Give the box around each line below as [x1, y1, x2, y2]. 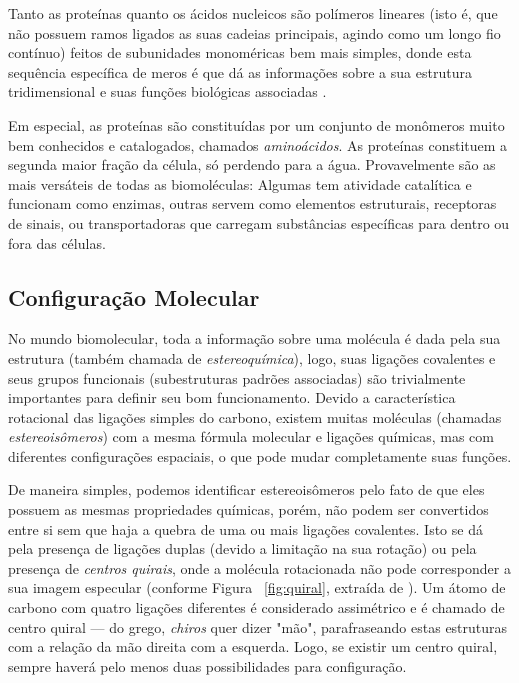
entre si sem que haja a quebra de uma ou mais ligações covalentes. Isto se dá [8, 518, 483, 539]
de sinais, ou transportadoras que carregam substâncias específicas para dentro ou [8, 212, 510, 233]
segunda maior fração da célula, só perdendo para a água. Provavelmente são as [8, 154, 496, 175]
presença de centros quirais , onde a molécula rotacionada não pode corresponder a [8, 557, 511, 578]
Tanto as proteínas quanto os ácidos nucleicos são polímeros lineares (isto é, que [8, 3, 498, 23]
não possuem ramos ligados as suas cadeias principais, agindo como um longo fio [8, 22, 501, 43]
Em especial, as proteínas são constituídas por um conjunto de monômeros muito [8, 114, 505, 135]
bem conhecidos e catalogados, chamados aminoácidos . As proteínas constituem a [8, 134, 508, 155]
